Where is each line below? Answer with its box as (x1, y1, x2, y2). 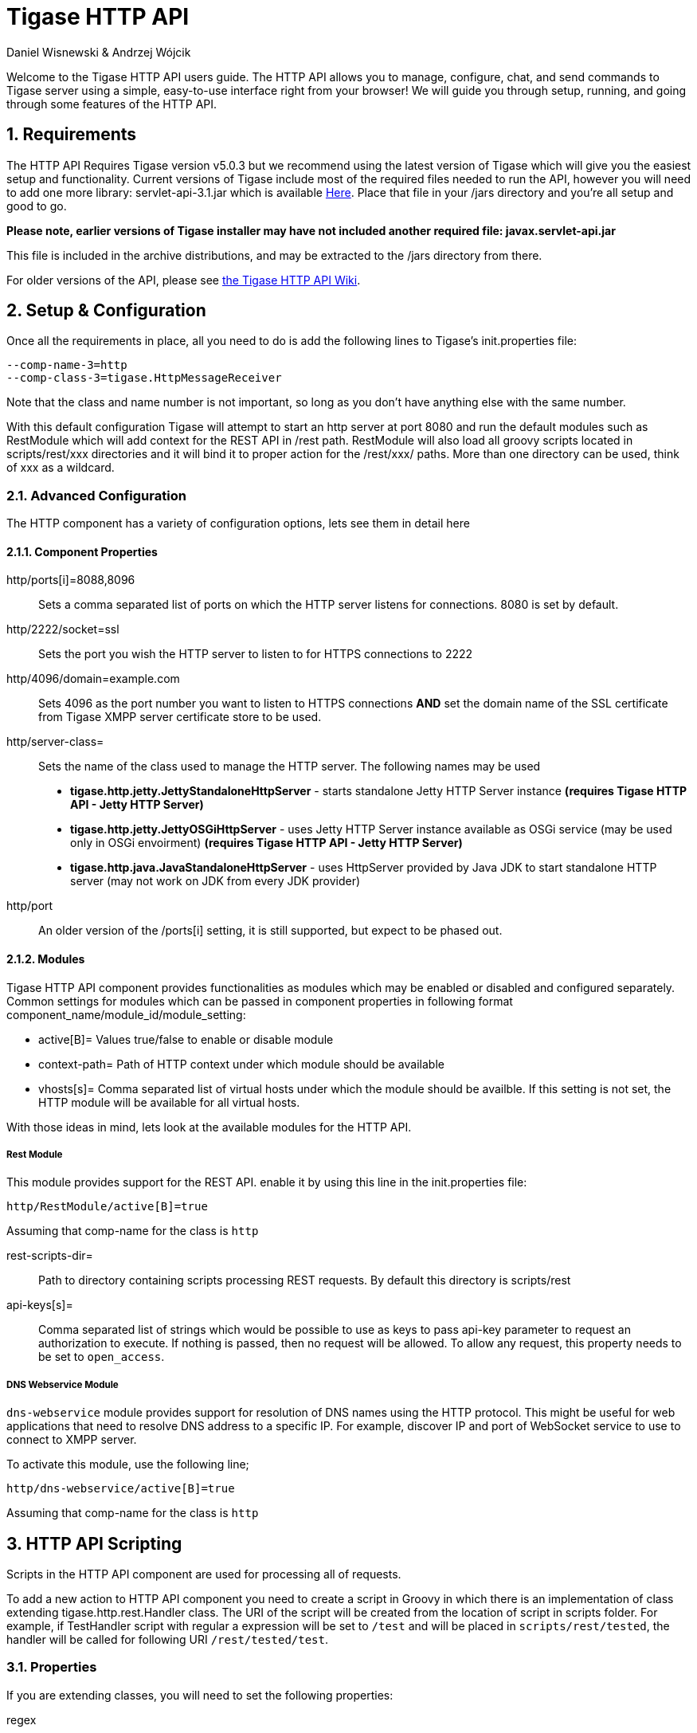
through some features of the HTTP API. (6, 96, 217, 111)
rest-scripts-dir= (6, 1249, 93, 1263)
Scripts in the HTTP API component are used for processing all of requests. (6, 1567, 401, 1582)
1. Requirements (6, 124, 137, 145)
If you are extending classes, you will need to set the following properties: (6, 1688, 394, 1702)
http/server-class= (6, 735, 104, 749)
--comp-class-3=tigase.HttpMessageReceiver (6, 371, 282, 385)
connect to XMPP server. (6, 1433, 137, 1447)
